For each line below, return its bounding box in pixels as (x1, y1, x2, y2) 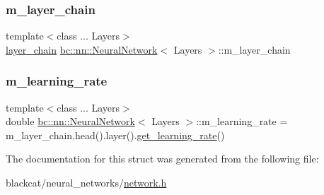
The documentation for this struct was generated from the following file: (6, 151, 319, 166)
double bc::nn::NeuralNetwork (6, 114, 135, 129)
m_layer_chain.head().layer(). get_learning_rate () (6, 127, 225, 142)
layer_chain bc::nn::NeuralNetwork (6, 42, 158, 57)
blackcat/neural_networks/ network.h (6, 175, 167, 189)
